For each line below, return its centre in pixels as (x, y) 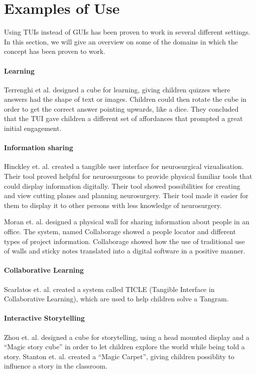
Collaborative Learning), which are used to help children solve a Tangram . (116, 299)
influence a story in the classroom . (56, 366)
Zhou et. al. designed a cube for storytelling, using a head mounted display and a (127, 337)
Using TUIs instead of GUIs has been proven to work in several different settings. (127, 32)
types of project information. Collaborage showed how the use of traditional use (125, 241)
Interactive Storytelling (44, 318)
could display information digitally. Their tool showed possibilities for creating (122, 186)
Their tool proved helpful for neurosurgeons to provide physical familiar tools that (128, 176)
